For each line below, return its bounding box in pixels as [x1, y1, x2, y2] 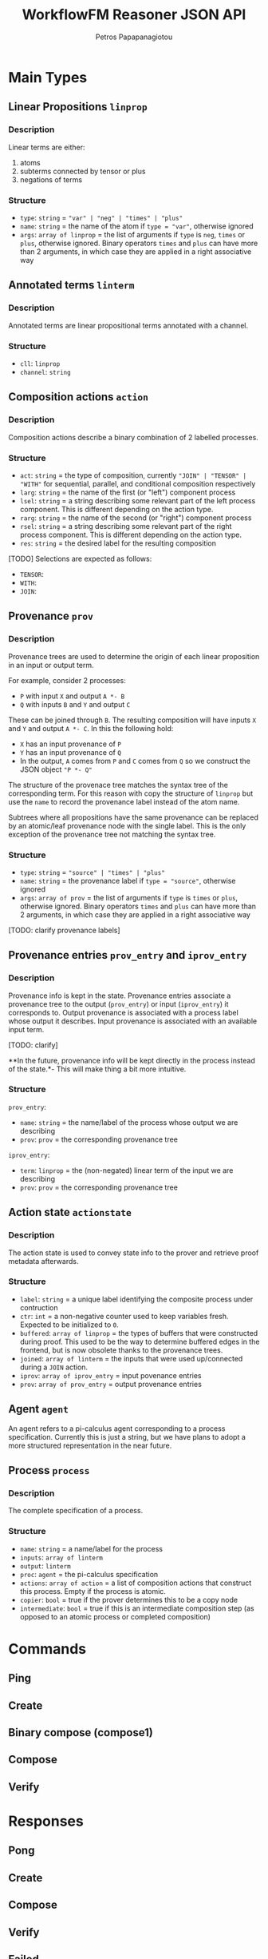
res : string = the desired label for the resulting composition [19, 538, 217, 548]
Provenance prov [8, 610, 94, 623]
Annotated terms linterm [8, 278, 135, 292]
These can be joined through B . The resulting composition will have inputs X [8, 715, 257, 725]
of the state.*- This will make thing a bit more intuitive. [8, 1064, 187, 1074]
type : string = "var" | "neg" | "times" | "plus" [19, 213, 183, 222]
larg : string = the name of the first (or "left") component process [19, 487, 236, 497]
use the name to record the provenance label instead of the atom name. [8, 797, 240, 806]
